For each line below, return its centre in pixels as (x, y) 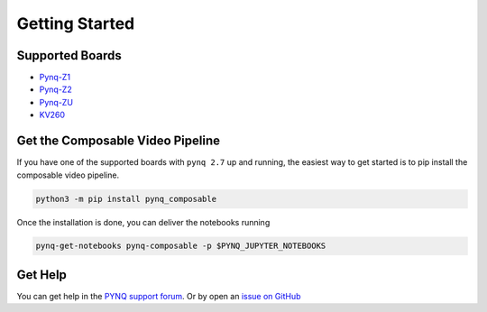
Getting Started (76, 23)
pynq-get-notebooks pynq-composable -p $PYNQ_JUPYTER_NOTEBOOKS (181, 246)
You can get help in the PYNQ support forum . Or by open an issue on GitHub (159, 296)
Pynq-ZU (56, 102)
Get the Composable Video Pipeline (119, 141)
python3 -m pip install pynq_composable (126, 199)
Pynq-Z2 (55, 89)
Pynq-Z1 (55, 78)
